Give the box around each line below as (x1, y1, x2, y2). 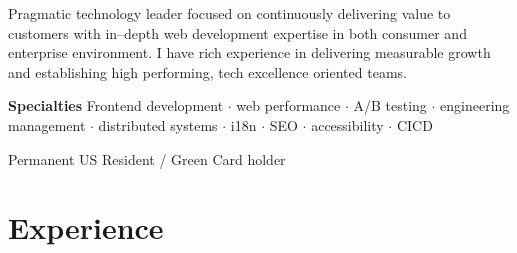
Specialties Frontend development (8, 95, 224, 116)
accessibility (311, 114, 384, 135)
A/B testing (353, 95, 427, 116)
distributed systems (98, 114, 218, 135)
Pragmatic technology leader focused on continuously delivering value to (8, 3, 451, 23)
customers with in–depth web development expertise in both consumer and (8, 22, 467, 43)
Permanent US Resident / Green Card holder (8, 148, 286, 169)
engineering (440, 95, 510, 116)
